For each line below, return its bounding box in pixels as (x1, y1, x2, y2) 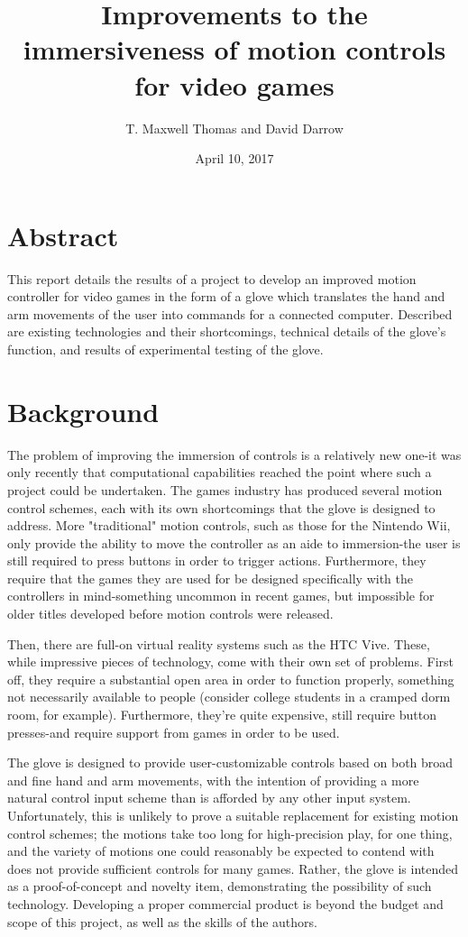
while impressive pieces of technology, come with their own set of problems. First (7, 652, 454, 671)
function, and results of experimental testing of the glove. (7, 340, 324, 358)
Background (7, 392, 160, 429)
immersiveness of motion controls (23, 31, 446, 68)
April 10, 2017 (195, 149, 274, 168)
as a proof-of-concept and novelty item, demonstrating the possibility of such (7, 877, 432, 896)
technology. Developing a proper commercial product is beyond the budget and (7, 894, 444, 913)
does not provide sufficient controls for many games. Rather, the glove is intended (7, 859, 459, 877)
